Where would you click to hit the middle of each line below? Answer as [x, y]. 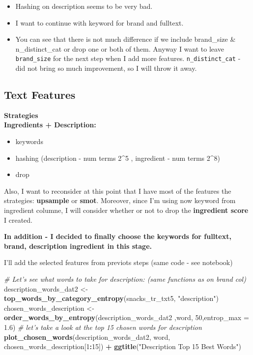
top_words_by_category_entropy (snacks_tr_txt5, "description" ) [111, 298]
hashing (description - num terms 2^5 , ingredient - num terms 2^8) [118, 158]
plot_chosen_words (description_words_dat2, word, [87, 337]
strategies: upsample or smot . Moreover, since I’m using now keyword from [120, 200]
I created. [18, 220]
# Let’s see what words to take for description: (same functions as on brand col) [125, 279]
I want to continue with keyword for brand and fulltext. [99, 22]
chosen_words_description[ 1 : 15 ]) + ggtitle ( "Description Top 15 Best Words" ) [123, 346]
